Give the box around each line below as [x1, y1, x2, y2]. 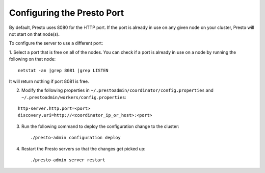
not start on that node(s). [9, 31, 60, 37]
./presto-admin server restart [30, 157, 106, 163]
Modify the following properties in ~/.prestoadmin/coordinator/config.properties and [21, 87, 213, 93]
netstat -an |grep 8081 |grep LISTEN [18, 68, 109, 73]
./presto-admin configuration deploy [30, 135, 121, 141]
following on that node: [9, 56, 56, 62]
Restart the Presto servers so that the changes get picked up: [21, 146, 146, 151]
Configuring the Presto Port [9, 7, 124, 18]
